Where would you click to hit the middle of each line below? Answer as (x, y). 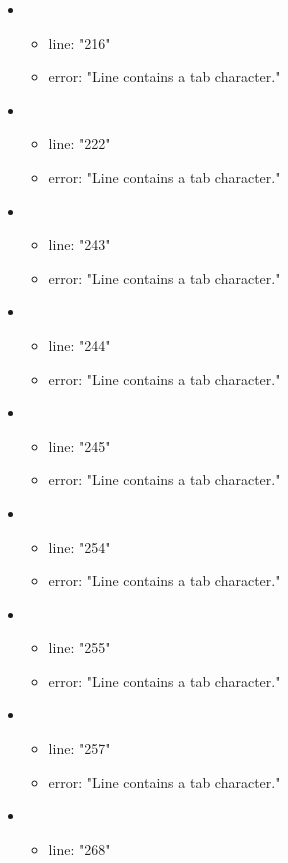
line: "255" (79, 647)
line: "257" (79, 748)
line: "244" (79, 344)
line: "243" (79, 244)
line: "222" (79, 143)
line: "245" (79, 445)
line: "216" (79, 42)
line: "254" (79, 546)
